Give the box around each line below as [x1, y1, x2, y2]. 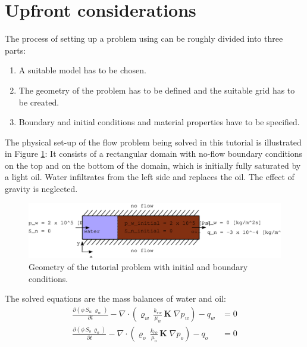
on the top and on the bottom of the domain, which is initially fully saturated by [5, 159, 301, 171]
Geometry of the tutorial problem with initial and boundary [29, 261, 248, 272]
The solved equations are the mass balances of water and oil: [5, 292, 226, 305]
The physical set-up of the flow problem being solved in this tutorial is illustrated [5, 135, 302, 148]
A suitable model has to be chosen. [18, 64, 146, 76]
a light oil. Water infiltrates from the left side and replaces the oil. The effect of [5, 171, 295, 183]
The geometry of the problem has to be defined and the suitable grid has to [18, 83, 295, 96]
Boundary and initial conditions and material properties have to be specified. [18, 116, 300, 128]
